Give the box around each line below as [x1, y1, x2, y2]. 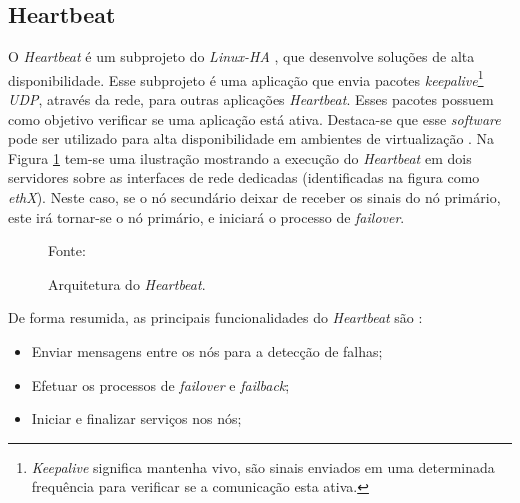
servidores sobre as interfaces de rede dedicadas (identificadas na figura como [8, 167, 480, 188]
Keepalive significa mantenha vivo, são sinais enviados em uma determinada [31, 456, 495, 477]
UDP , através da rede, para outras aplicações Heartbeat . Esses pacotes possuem [8, 89, 494, 110]
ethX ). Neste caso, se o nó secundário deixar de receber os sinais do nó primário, [8, 187, 501, 208]
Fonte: [48, 240, 86, 261]
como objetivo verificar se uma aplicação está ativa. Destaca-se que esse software [8, 108, 501, 129]
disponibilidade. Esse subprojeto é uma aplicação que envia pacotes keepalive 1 [8, 66, 484, 90]
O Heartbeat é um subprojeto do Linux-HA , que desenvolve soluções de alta [8, 46, 475, 67]
